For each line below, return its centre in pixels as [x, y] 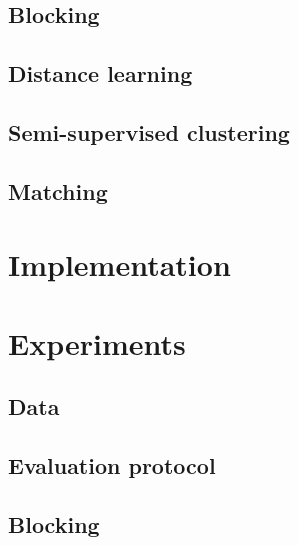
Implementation [119, 264]
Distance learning [100, 73]
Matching [58, 190]
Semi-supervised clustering [149, 131]
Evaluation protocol [112, 465]
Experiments [97, 342]
